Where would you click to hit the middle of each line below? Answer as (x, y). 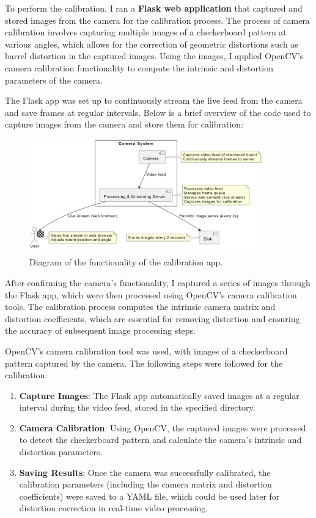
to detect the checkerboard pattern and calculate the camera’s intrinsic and (160, 440)
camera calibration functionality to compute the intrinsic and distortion (139, 67)
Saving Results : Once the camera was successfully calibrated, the (145, 472)
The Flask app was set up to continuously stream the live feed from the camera (154, 100)
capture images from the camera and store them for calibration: (124, 124)
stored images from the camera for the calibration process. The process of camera (157, 20)
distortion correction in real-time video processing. (114, 508)
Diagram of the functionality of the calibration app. (126, 262)
